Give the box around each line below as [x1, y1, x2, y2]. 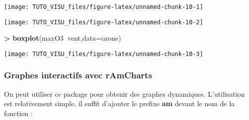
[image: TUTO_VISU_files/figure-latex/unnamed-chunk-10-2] [4, 18, 203, 26]
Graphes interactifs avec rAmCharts [4, 69, 152, 81]
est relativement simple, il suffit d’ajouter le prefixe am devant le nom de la [4, 98, 235, 109]
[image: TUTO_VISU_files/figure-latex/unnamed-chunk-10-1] [4, 3, 203, 10]
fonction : [4, 108, 33, 118]
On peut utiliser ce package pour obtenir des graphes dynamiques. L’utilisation [4, 88, 245, 99]
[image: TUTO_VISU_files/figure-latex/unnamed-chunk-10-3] [4, 50, 203, 58]
